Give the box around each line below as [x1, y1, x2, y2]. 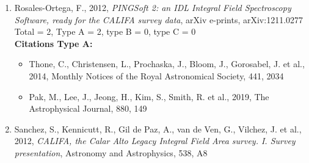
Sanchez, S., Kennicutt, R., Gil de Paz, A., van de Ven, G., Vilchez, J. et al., [14, 122, 302, 135]
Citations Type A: [14, 37, 93, 49]
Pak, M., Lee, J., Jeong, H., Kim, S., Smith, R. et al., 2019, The [29, 90, 269, 103]
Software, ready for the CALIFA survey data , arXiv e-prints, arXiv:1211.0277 [14, 13, 304, 26]
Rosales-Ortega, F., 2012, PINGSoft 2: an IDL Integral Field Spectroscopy [14, 1, 291, 13]
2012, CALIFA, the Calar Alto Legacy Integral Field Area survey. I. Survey [14, 134, 296, 147]
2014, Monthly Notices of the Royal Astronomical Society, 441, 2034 [29, 69, 284, 82]
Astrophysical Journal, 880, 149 [29, 102, 147, 115]
